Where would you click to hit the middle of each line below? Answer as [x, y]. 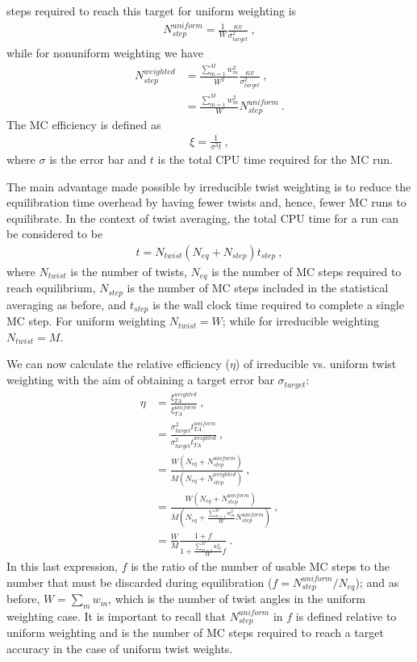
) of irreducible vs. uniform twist [316, 364]
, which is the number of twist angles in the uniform [237, 599]
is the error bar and [98, 159]
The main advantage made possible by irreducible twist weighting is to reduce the [209, 186]
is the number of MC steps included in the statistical [258, 288]
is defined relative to [346, 616]
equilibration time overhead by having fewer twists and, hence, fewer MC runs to [206, 202]
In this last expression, [63, 566]
